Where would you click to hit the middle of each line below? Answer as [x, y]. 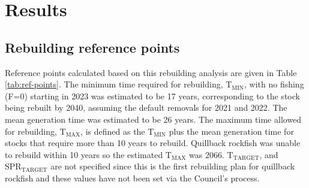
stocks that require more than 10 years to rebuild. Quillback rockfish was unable [153, 143]
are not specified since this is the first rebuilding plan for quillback [173, 166]
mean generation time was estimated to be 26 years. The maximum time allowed [153, 119]
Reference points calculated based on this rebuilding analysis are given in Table [151, 72]
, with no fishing [274, 84]
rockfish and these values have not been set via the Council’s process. [132, 178]
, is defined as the [113, 131]
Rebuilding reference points [92, 47]
